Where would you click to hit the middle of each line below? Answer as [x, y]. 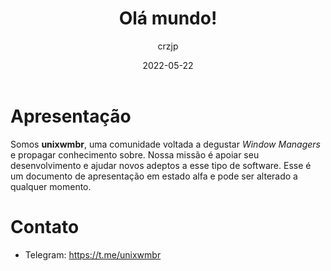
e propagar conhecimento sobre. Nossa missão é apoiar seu [135, 154]
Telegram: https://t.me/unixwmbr [93, 254]
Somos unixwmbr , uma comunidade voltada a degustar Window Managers [165, 144]
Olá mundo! [168, 18]
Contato [45, 226]
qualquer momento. [51, 186]
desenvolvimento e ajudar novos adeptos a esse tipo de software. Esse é [161, 165]
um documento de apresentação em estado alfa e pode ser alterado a [154, 176]
